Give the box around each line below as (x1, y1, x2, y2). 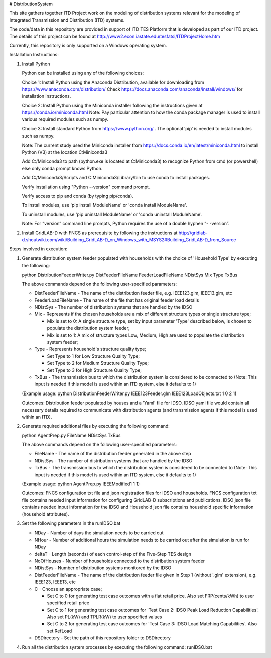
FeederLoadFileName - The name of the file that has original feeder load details (34, 297, 199, 303)
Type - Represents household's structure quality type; (34, 346, 147, 352)
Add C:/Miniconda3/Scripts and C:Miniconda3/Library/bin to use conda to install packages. (22, 175, 210, 181)
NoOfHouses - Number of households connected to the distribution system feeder (34, 558, 205, 564)
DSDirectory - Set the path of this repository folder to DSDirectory (34, 635, 171, 641)
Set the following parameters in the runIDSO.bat (22, 520, 121, 527)
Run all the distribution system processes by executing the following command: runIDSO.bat (22, 644, 212, 650)
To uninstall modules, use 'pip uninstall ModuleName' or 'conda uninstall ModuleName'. (22, 211, 203, 217)
